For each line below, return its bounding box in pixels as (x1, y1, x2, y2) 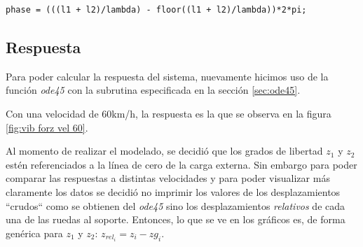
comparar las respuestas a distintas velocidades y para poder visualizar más (6, 171, 330, 185)
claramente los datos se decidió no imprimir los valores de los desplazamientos (6, 184, 341, 199)
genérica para (6, 225, 63, 240)
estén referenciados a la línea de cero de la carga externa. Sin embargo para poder (6, 157, 357, 171)
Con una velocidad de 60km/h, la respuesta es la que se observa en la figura (6, 106, 331, 120)
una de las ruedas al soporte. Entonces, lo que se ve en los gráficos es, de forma (6, 212, 345, 227)
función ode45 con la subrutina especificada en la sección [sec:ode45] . (6, 83, 301, 97)
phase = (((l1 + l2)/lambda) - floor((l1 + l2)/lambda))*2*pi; (6, 5, 307, 15)
